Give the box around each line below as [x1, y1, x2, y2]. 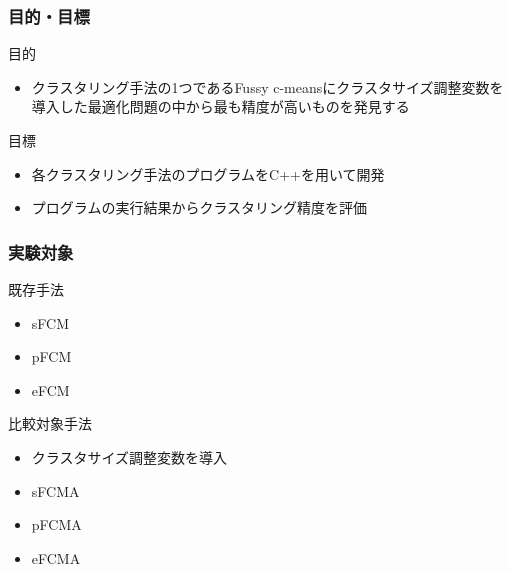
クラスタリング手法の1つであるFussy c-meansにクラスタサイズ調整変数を [31, 76, 504, 97]
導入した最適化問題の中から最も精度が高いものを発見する [31, 96, 410, 117]
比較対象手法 [8, 413, 92, 434]
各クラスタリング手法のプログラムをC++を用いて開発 [31, 163, 385, 184]
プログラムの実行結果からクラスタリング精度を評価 [31, 197, 368, 218]
